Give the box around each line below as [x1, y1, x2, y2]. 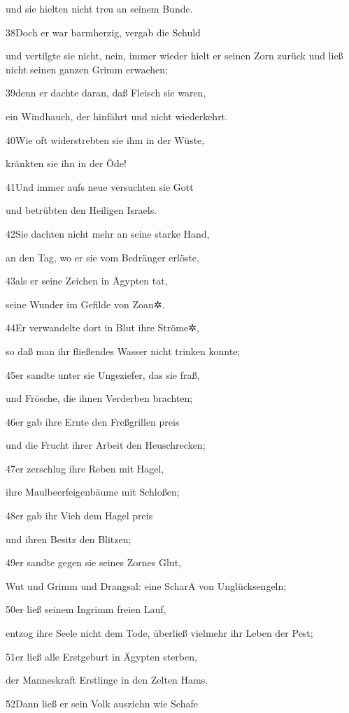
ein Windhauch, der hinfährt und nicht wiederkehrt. [6, 108, 228, 123]
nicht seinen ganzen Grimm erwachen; [6, 62, 169, 76]
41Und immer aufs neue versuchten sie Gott [6, 179, 194, 194]
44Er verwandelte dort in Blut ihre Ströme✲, [6, 320, 199, 335]
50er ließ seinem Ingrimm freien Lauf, [6, 602, 166, 617]
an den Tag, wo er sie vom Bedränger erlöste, [6, 250, 199, 264]
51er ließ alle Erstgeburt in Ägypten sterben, [6, 649, 197, 663]
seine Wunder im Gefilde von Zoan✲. [6, 296, 165, 311]
